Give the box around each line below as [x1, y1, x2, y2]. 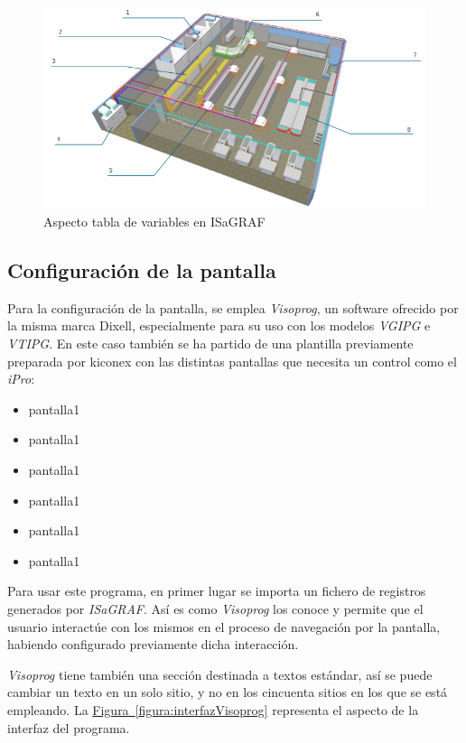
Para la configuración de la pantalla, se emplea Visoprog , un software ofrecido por [7, 298, 459, 317]
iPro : [7, 369, 35, 388]
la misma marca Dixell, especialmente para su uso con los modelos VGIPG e [7, 316, 431, 335]
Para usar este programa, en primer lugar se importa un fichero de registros [7, 581, 426, 600]
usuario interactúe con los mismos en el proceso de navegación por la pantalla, [7, 617, 441, 636]
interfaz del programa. [7, 718, 130, 737]
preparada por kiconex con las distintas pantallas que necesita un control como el [7, 351, 457, 370]
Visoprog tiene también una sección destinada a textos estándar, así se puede [7, 664, 433, 683]
